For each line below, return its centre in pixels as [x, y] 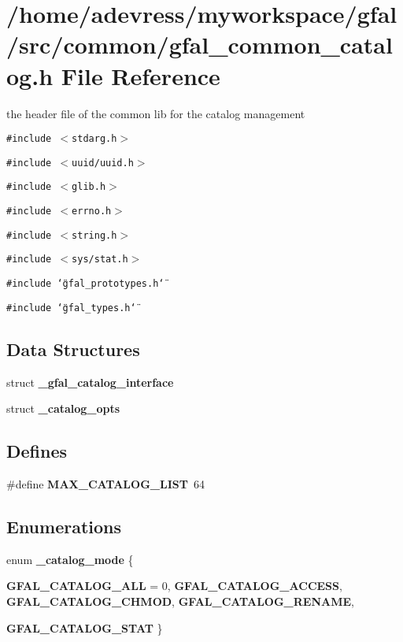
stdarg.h [94, 139]
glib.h [89, 187]
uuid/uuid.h [103, 163]
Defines [37, 451]
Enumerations [64, 526]
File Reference [140, 75]
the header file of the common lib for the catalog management [156, 113]
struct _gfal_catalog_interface [90, 382]
